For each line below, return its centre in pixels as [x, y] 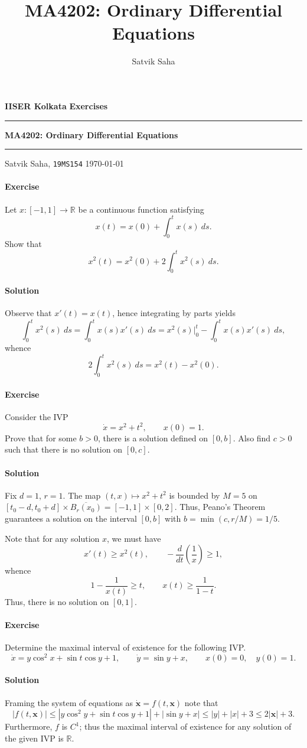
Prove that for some [41, 438]
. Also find [252, 438]
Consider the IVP [37, 416]
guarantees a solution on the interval [71, 518]
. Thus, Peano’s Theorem [220, 507]
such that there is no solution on [63, 449]
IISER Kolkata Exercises [56, 105]
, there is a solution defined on [153, 438]
